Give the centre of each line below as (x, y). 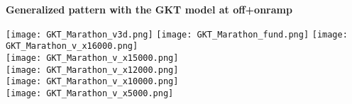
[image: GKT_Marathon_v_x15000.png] (92, 58)
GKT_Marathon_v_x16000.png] (72, 46)
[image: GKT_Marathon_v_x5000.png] (90, 93)
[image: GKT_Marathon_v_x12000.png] (92, 70)
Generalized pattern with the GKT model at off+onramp (149, 9)
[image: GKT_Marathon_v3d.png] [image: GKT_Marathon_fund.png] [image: (177, 34)
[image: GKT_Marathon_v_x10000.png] (92, 82)
